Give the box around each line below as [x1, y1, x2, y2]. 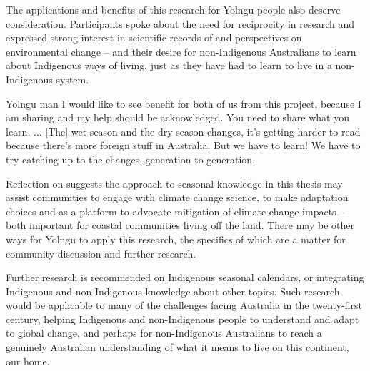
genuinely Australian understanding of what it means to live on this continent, [6, 340, 349, 355]
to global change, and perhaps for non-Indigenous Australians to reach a [6, 325, 322, 340]
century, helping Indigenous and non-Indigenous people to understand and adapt [6, 311, 359, 326]
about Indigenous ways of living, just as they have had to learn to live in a [6, 58, 332, 73]
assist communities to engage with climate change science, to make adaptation [6, 190, 349, 205]
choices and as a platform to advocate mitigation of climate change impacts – [6, 203, 345, 218]
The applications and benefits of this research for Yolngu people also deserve [6, 2, 341, 16]
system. [56, 71, 89, 86]
